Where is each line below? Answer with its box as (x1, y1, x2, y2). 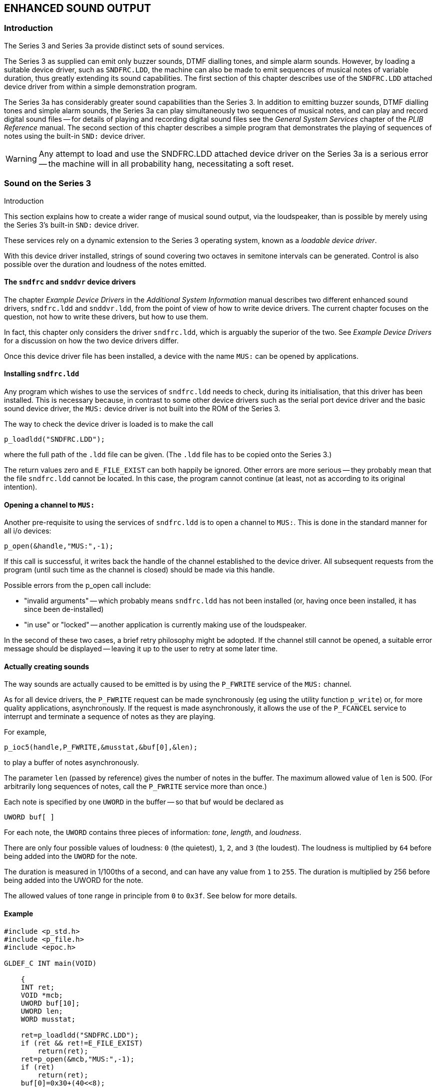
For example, (4, 728, 47, 737)
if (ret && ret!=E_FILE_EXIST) (20, 1039, 143, 1047)
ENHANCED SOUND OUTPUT (4, 2, 151, 14)
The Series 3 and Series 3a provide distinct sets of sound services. (4, 41, 225, 50)
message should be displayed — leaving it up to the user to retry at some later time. (4, 644, 278, 653)
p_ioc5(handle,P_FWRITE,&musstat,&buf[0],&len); (4, 743, 198, 752)
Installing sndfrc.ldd (4, 369, 79, 378)
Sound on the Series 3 (4, 178, 91, 189)
